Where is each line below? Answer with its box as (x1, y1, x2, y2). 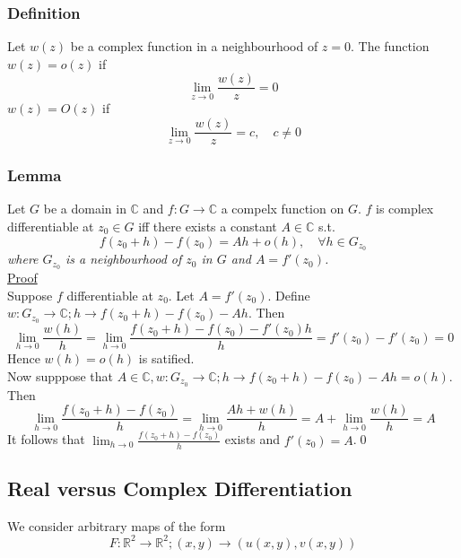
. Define (267, 285, 310, 304)
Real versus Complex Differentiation (7, 475, 352, 501)
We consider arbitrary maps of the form (7, 516, 226, 535)
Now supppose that (7, 366, 113, 385)
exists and (224, 430, 281, 449)
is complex (376, 199, 434, 218)
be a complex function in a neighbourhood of (70, 37, 318, 56)
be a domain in (43, 199, 126, 218)
